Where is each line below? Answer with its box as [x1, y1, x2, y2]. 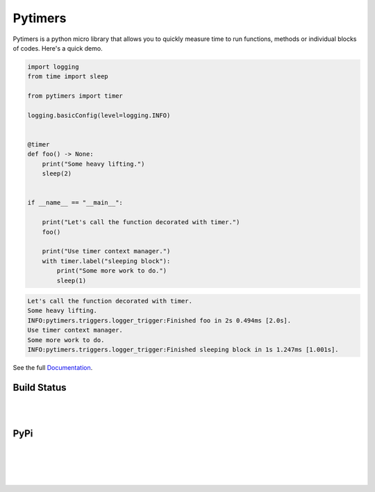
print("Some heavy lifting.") [42, 160, 145, 168]
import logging [27, 62, 79, 71]
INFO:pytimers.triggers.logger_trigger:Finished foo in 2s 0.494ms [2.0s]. [27, 316, 292, 324]
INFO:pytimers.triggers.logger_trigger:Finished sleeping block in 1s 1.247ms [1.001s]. [27, 346, 340, 354]
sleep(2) [42, 170, 72, 178]
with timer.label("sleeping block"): [42, 257, 171, 265]
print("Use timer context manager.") [42, 247, 171, 255]
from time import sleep [27, 73, 109, 80]
